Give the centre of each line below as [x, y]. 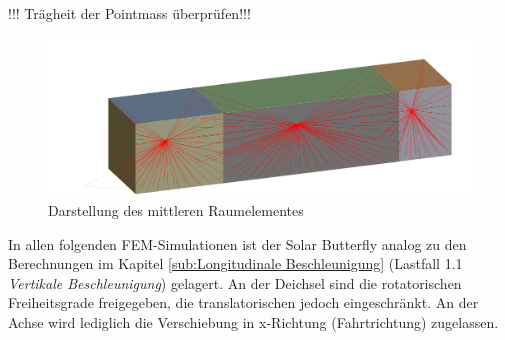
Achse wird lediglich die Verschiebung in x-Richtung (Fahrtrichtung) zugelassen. [253, 321]
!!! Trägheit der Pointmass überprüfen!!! [129, 13]
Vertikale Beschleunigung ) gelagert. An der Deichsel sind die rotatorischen [235, 282]
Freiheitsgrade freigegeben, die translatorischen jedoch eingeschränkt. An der [243, 302]
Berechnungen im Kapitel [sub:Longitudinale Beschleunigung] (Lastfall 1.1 [235, 263]
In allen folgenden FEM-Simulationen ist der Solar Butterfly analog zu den [237, 243]
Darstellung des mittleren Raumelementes [176, 209]
